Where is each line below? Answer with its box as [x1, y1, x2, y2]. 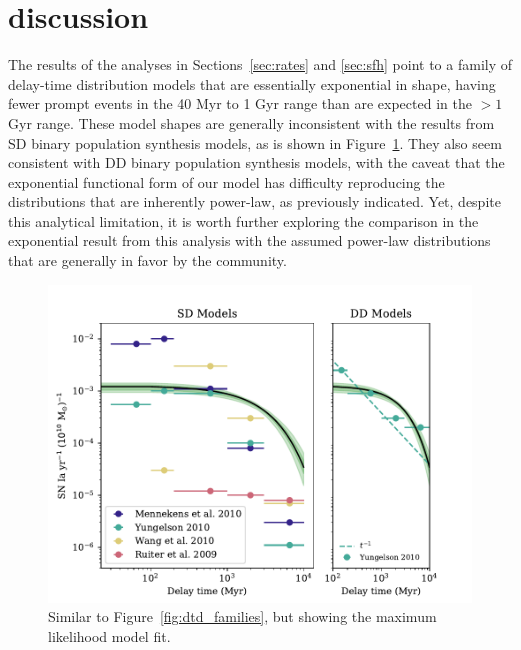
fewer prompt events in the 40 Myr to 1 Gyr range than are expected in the [8, 93, 472, 114]
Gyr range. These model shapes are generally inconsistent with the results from [8, 112, 495, 133]
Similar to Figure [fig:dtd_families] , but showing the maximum [48, 606, 437, 627]
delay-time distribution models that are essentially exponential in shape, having [8, 73, 496, 94]
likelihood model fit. [48, 625, 171, 646]
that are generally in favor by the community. [8, 250, 287, 271]
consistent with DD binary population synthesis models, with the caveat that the [8, 152, 505, 173]
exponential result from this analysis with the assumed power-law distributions [8, 230, 491, 251]
